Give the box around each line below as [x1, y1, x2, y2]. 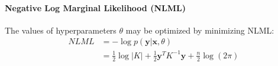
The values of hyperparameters [5, 24, 117, 36]
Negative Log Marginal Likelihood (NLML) [5, 1, 186, 14]
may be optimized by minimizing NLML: [125, 24, 274, 36]
